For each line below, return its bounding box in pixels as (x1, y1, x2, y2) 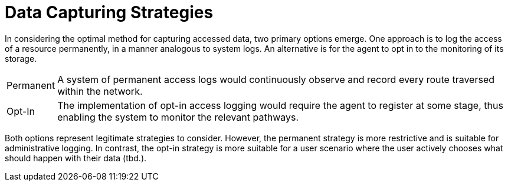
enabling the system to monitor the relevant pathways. (57, 111, 299, 123)
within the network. (57, 85, 143, 97)
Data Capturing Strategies (5, 2, 214, 22)
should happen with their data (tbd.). (5, 152, 147, 163)
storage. (5, 53, 37, 64)
